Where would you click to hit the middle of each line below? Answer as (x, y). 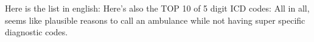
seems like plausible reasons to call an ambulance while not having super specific (155, 20)
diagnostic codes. (37, 32)
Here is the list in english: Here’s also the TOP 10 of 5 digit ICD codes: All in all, (157, 8)
